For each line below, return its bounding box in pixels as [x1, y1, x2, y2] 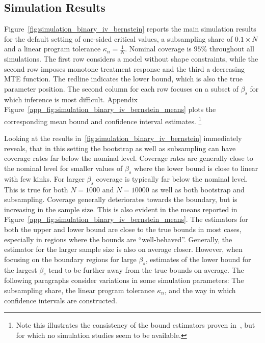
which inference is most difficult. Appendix [4, 94, 138, 104]
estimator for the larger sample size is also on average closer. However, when [4, 244, 243, 254]
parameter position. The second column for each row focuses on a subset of [4, 83, 238, 94]
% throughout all [201, 43, 254, 54]
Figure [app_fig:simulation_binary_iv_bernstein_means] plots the [4, 104, 216, 115]
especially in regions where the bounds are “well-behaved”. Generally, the [4, 234, 232, 244]
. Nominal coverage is [125, 43, 192, 54]
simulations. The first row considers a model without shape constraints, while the [4, 53, 258, 64]
